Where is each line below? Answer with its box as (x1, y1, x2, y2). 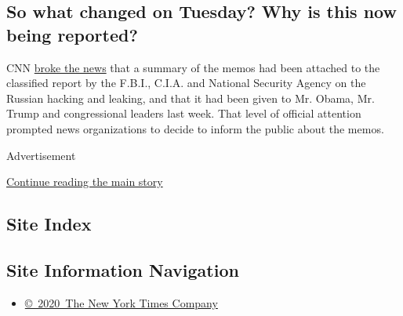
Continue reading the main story (6, 173, 163, 190)
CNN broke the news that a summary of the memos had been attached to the (6, 59, 380, 75)
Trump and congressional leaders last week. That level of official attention (6, 105, 361, 122)
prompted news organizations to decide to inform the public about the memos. (6, 120, 384, 136)
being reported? (6, 22, 138, 46)
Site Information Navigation (6, 257, 239, 281)
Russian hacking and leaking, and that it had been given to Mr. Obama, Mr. (6, 89, 375, 106)
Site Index (6, 212, 92, 236)
